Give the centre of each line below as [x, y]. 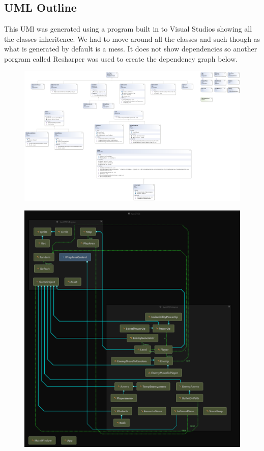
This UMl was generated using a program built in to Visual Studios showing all [128, 29]
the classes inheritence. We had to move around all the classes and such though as [132, 38]
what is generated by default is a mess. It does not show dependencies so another [131, 49]
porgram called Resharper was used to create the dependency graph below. [121, 58]
